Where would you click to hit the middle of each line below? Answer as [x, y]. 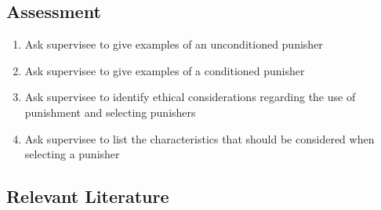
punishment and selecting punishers [110, 112]
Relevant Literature [88, 196]
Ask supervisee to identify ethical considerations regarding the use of [190, 97]
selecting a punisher [72, 154]
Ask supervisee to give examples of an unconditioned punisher [174, 44]
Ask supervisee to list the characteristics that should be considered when [200, 138]
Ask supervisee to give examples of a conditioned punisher [165, 70]
